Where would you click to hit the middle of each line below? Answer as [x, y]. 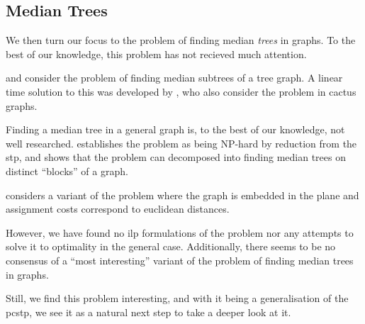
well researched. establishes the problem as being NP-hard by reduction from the [181, 143]
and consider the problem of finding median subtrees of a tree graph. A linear [174, 78]
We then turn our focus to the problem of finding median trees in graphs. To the [181, 40]
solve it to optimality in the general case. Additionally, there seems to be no [171, 246]
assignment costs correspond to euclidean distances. [118, 209]
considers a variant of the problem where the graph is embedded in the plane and [182, 195]
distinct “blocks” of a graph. [67, 171]
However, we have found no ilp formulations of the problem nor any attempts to [180, 232]
